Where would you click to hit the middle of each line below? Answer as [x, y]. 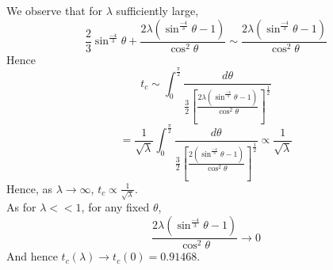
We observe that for [55, 10]
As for [21, 207]
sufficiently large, [157, 10]
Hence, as [30, 188]
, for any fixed [115, 207]
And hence [32, 256]
